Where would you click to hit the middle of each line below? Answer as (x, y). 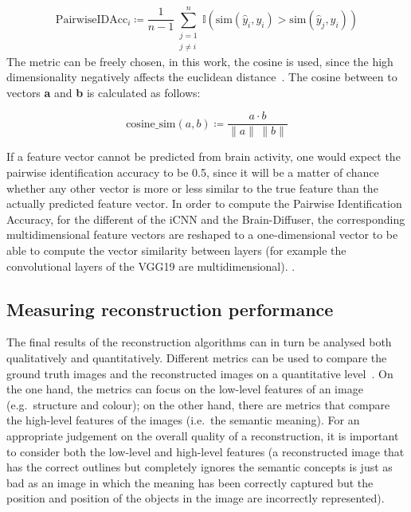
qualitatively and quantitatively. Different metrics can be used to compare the (197, 357)
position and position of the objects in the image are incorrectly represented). (196, 498)
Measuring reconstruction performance (170, 309)
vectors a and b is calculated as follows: (104, 92)
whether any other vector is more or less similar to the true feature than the (192, 188)
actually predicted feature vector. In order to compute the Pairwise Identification (204, 203)
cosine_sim (151, 124)
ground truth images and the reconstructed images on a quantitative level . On (200, 373)
